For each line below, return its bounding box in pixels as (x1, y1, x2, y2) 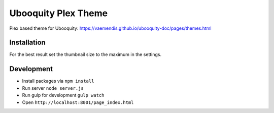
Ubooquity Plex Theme (9, 8, 108, 19)
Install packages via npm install (22, 78, 94, 84)
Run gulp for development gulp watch (22, 92, 105, 98)
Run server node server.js (22, 85, 84, 91)
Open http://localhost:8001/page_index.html (22, 99, 134, 105)
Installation (9, 38, 46, 47)
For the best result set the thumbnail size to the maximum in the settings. (9, 51, 162, 58)
